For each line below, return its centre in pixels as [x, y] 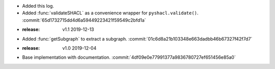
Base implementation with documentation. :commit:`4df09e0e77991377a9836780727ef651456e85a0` [129, 57]
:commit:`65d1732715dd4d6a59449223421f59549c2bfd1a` [84, 20]
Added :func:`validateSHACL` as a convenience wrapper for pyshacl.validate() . [110, 13]
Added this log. [38, 6]
